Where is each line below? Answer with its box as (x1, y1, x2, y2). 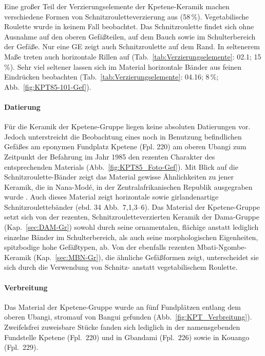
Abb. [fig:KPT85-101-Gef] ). (4, 81, 91, 92)
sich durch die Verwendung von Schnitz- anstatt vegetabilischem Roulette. (4, 262, 238, 272)
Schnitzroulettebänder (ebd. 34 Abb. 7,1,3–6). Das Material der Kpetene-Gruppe (4, 201, 260, 212)
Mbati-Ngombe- (197, 242, 247, 252)
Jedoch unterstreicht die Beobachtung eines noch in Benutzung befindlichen (4, 131, 242, 142)
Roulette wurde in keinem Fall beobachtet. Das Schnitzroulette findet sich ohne (4, 21, 254, 32)
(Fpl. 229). (4, 342, 39, 352)
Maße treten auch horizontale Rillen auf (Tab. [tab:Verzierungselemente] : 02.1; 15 (4, 51, 261, 62)
